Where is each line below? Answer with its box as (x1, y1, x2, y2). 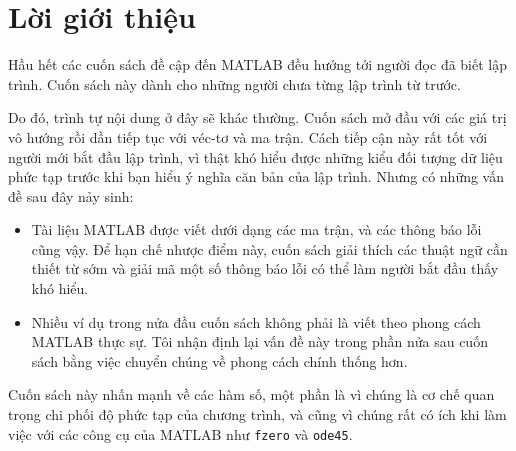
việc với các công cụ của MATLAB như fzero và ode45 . (8, 423, 353, 444)
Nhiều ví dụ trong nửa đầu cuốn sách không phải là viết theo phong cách (31, 311, 481, 332)
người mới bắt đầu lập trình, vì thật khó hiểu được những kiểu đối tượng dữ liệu (8, 146, 503, 167)
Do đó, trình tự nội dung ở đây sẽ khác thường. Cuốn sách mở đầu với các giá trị (8, 107, 507, 128)
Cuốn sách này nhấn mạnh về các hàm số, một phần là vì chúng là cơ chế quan (8, 384, 495, 405)
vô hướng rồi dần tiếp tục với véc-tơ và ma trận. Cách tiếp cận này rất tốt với (8, 126, 488, 147)
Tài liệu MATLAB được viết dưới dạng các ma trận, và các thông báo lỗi (31, 219, 482, 240)
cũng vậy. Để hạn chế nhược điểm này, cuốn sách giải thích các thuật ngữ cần (31, 238, 508, 259)
